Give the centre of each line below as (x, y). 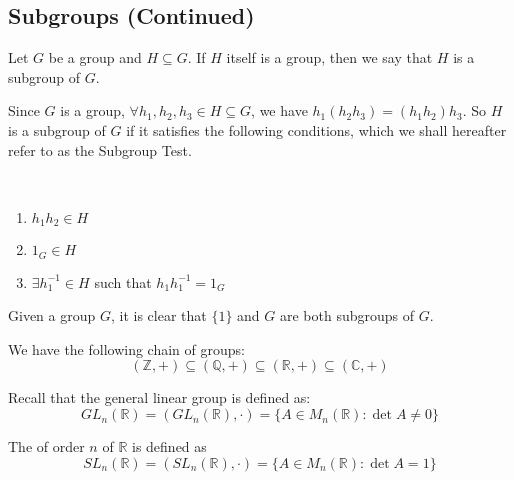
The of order (46, 446)
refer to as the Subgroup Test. (100, 149)
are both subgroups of (347, 315)
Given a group (52, 315)
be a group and (95, 57)
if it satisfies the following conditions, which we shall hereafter (316, 129)
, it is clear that (158, 315)
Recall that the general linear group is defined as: (159, 397)
